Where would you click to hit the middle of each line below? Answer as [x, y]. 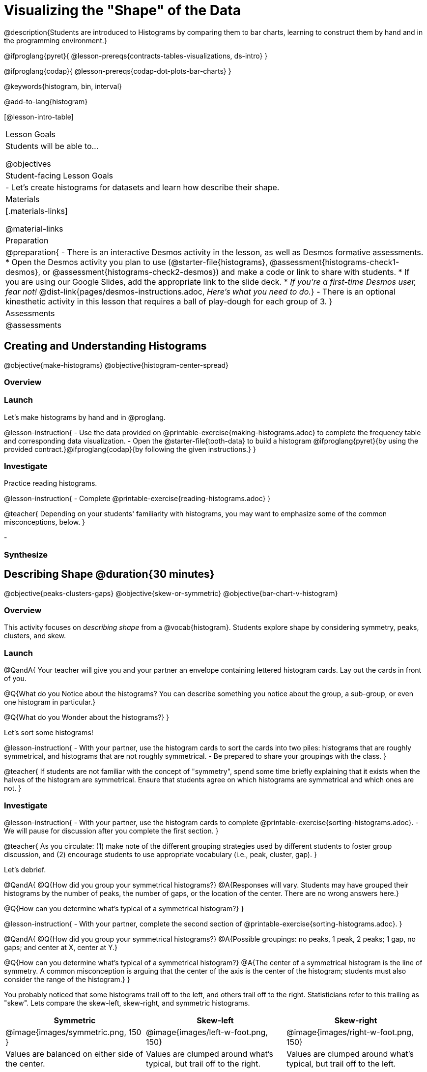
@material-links [34, 228]
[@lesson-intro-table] [39, 117]
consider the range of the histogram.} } [67, 979]
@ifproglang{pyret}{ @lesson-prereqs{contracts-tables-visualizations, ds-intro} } [136, 56]
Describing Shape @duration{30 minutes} [109, 574]
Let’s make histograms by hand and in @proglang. [85, 417]
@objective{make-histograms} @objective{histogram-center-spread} [116, 365]
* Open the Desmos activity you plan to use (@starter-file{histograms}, [137, 262]
